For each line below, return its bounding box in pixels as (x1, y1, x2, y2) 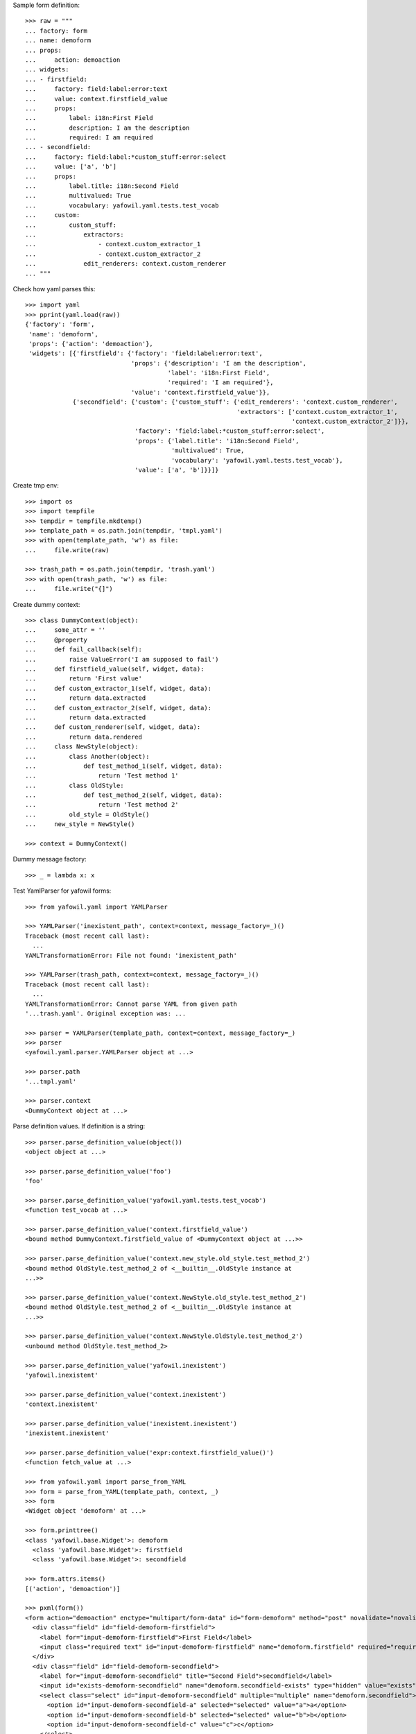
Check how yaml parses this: (12, 284, 96, 293)
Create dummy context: (12, 600, 80, 608)
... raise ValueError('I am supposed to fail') (25, 655, 219, 663)
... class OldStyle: (25, 781, 124, 789)
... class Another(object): (25, 753, 150, 760)
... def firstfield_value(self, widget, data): (25, 665, 205, 673)
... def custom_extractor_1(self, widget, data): (25, 684, 211, 692)
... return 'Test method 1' (25, 772, 180, 780)
